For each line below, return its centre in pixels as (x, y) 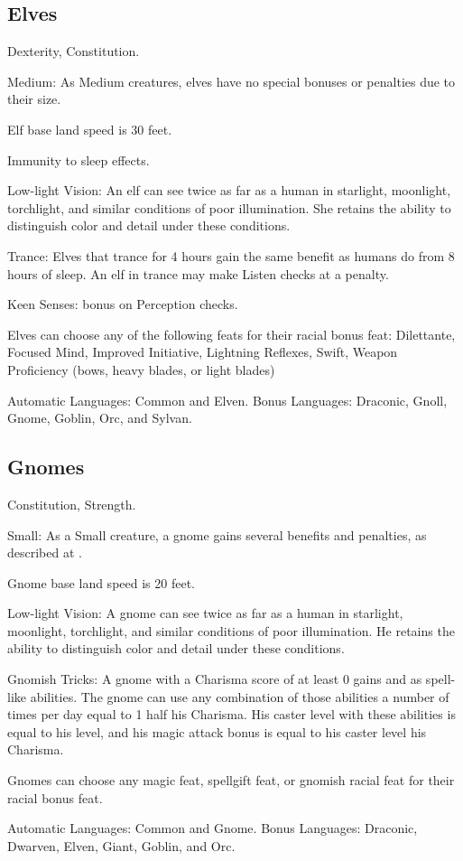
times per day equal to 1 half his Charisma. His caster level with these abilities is (231, 714)
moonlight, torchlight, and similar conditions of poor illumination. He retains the (231, 630)
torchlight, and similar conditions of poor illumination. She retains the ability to (229, 207)
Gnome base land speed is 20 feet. (101, 582)
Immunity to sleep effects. (79, 159)
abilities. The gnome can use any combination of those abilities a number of (240, 696)
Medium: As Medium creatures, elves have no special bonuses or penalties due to (231, 81)
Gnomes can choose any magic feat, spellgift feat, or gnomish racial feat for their (231, 780)
